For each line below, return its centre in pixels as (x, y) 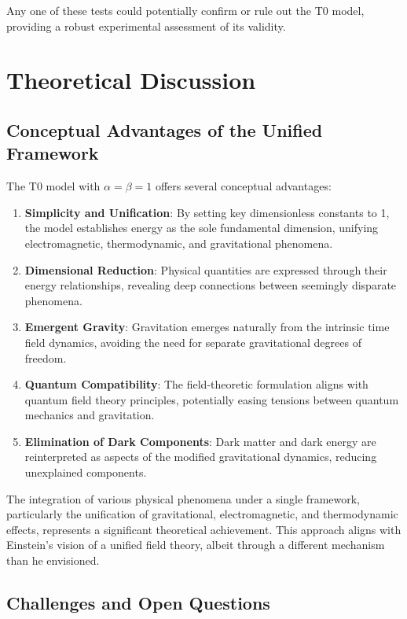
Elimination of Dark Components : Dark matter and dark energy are (200, 441)
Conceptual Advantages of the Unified (165, 129)
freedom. (46, 357)
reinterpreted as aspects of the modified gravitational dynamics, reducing (201, 457)
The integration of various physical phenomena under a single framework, (183, 498)
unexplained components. (86, 472)
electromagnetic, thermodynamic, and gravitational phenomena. (179, 243)
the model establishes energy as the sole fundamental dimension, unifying (202, 228)
